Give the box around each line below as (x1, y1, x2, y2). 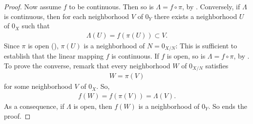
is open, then (73, 101, 112, 111)
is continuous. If (111, 51, 159, 61)
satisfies (205, 60, 229, 70)
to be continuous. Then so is (69, 1, 154, 11)
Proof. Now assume (4, 1, 62, 11)
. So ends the (208, 101, 247, 111)
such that (21, 21, 50, 31)
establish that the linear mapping (4, 51, 104, 61)
